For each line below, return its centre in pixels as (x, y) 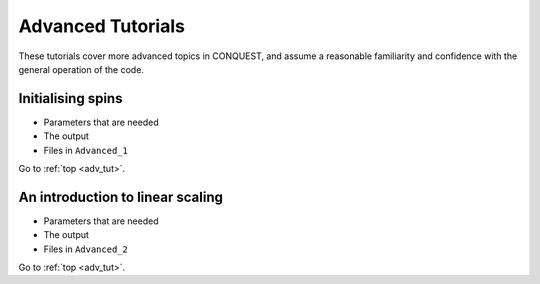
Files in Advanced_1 (86, 150)
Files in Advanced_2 (86, 249)
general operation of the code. (81, 69)
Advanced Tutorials (101, 26)
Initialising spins (70, 98)
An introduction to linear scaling (121, 196)
